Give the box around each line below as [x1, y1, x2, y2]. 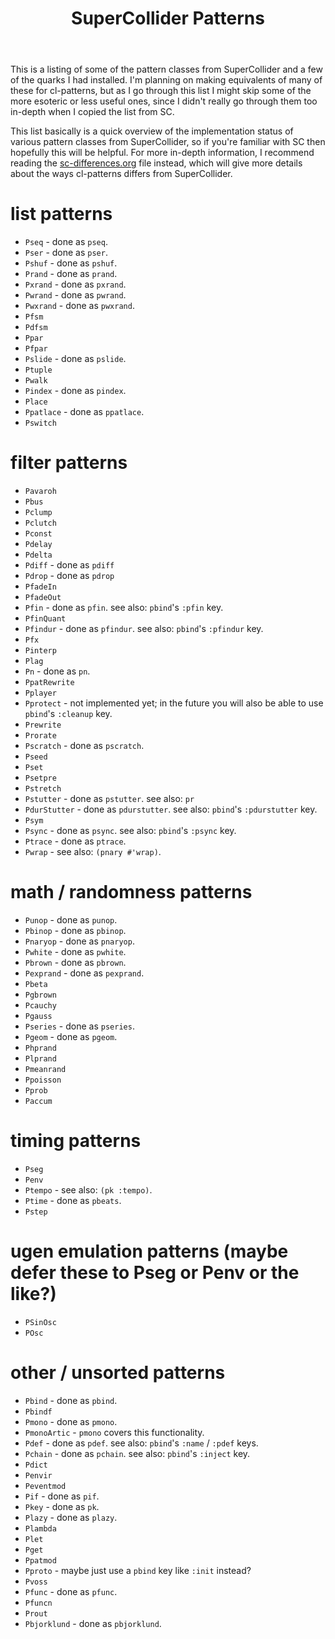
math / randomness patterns [10, 881, 253, 904]
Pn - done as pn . [24, 665, 91, 677]
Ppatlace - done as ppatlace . [24, 406, 145, 418]
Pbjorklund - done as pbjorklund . [24, 1617, 162, 1629]
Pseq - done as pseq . [24, 236, 108, 248]
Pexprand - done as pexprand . [24, 967, 145, 979]
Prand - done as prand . [24, 268, 118, 280]
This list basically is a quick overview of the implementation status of [10, 125, 294, 137]
